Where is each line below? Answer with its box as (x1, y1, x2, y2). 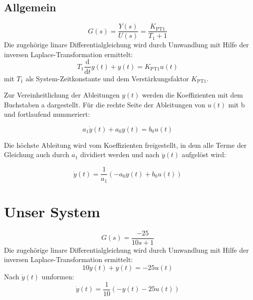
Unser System (4, 201, 100, 221)
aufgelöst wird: (182, 149, 226, 160)
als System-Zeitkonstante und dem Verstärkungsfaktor (26, 73, 189, 83)
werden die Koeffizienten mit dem (142, 90, 243, 100)
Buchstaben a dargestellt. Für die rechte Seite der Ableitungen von (4, 99, 205, 109)
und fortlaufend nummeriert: (4, 109, 90, 119)
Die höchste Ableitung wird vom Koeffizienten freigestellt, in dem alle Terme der (4, 139, 247, 150)
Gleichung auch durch (4, 149, 70, 160)
